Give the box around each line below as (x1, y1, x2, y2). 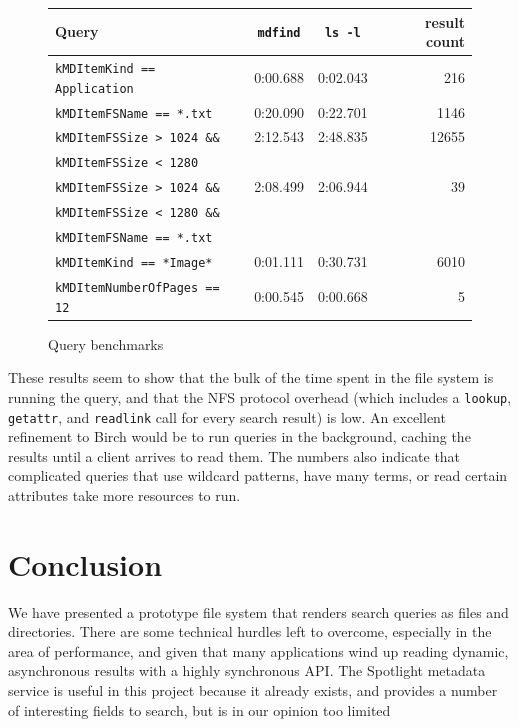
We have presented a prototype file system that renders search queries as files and (8, 601, 509, 622)
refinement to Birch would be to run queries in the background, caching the (8, 426, 471, 447)
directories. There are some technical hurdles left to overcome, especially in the (8, 621, 492, 642)
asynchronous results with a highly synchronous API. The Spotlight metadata (8, 660, 486, 681)
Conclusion (8, 543, 163, 584)
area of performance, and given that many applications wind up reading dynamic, (8, 640, 509, 661)
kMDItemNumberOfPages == (55, 280, 220, 295)
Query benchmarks (48, 333, 164, 354)
